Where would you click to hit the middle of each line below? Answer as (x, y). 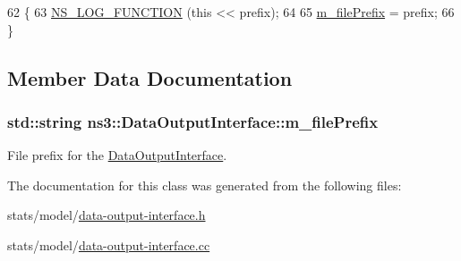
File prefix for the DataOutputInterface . (117, 155)
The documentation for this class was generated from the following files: (205, 185)
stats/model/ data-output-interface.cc (109, 244)
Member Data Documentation (150, 77)
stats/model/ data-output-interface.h (107, 215)
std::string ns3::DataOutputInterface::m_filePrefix (193, 121)
